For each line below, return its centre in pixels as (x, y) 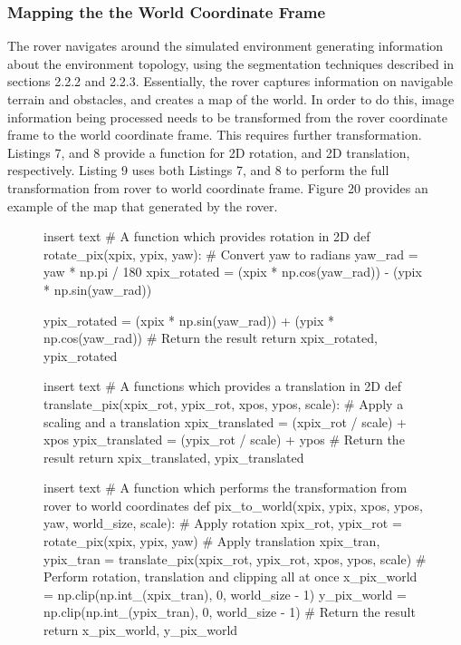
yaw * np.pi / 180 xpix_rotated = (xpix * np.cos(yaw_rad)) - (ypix (233, 272)
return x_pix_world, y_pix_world (141, 630)
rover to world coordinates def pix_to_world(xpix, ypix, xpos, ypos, (233, 505)
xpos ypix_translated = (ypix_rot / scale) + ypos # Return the (224, 440)
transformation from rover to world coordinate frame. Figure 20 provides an (218, 187)
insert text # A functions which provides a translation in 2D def (222, 386)
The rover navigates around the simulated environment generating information (226, 46)
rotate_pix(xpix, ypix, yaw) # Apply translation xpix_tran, (212, 541)
